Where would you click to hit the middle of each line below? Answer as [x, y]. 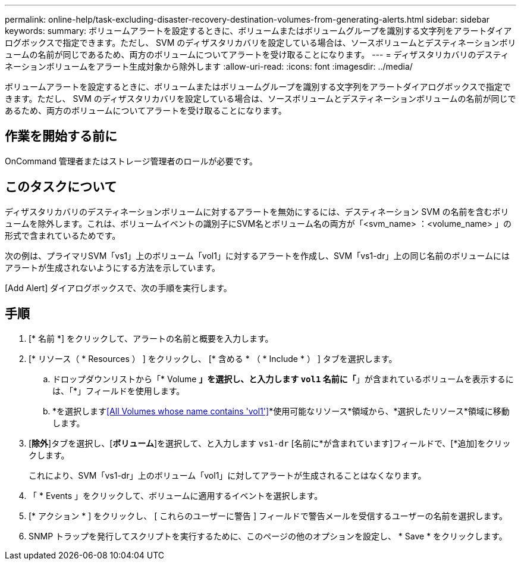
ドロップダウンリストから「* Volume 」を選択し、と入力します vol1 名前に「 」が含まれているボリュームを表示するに [283, 379]
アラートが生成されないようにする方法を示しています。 [113, 267]
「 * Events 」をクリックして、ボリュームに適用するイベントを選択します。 [176, 495]
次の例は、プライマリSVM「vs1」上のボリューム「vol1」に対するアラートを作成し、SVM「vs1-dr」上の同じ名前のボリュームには [257, 255]
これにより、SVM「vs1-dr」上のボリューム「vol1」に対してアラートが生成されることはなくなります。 [227, 475]
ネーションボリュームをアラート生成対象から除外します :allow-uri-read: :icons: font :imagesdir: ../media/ [209, 66]
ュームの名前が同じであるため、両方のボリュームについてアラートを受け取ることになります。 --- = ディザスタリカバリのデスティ [257, 54]
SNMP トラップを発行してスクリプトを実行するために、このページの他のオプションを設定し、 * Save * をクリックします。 [268, 536]
